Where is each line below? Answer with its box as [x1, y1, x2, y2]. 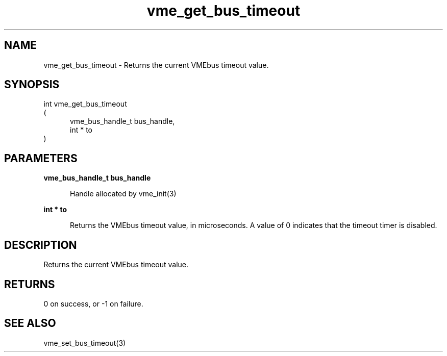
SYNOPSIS [4, 78, 60, 91]
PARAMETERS [4, 151, 78, 165]
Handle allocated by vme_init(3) [70, 189, 177, 198]
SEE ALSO [4, 317, 56, 330]
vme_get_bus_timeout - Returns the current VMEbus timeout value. [43, 60, 269, 69]
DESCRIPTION [4, 238, 77, 251]
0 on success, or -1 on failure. [43, 299, 143, 308]
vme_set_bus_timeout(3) [43, 338, 126, 347]
